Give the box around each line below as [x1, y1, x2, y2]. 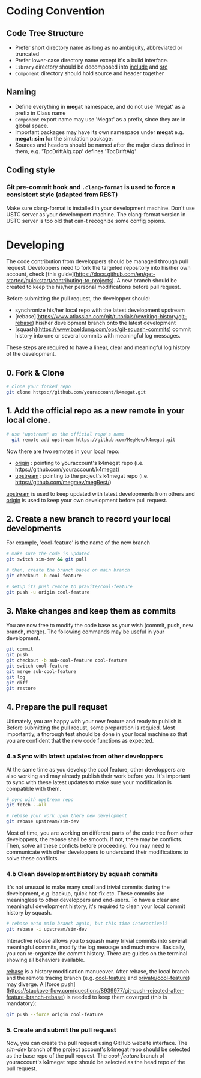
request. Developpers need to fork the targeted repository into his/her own [6, 264, 191, 272]
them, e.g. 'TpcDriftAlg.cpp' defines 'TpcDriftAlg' [14, 147, 136, 154]
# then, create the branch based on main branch [6, 567, 130, 573]
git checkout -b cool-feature [6, 573, 82, 579]
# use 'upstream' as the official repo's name [6, 431, 125, 437]
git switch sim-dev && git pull [6, 556, 87, 562]
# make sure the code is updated [6, 551, 90, 557]
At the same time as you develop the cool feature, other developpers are [6, 766, 185, 773]
